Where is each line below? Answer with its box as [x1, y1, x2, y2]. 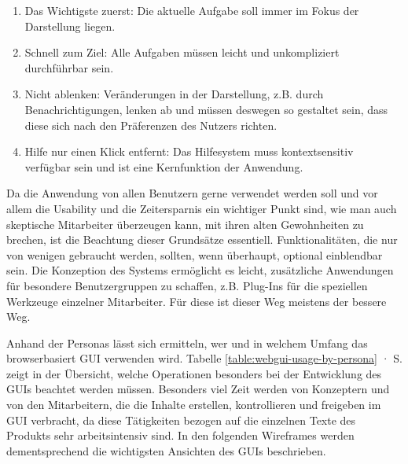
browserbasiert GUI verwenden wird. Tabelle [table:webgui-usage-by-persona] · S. [6, 350, 402, 366]
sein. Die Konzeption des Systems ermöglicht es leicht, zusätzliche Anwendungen [6, 262, 394, 278]
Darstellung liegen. [24, 17, 116, 34]
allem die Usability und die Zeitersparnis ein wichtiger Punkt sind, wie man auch [6, 200, 397, 216]
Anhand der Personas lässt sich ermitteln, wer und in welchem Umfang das [6, 334, 368, 351]
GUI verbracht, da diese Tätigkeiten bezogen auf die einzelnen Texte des [6, 411, 356, 428]
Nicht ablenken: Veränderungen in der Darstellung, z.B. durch [24, 86, 324, 102]
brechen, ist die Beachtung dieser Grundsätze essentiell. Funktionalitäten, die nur [6, 231, 398, 248]
